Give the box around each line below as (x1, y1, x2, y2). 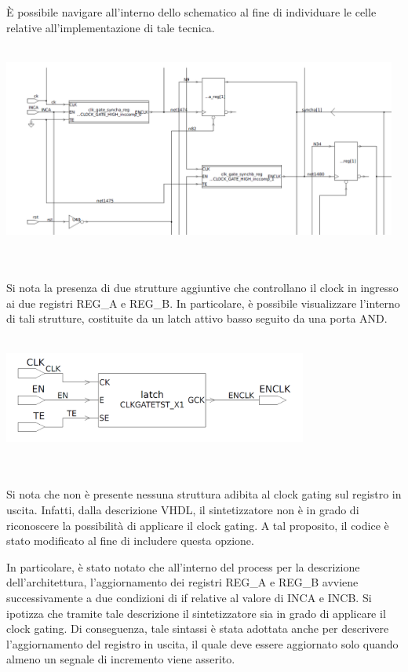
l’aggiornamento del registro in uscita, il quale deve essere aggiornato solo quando (6, 635, 399, 652)
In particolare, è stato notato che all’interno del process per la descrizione (6, 558, 360, 575)
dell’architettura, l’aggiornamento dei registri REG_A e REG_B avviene (6, 574, 359, 590)
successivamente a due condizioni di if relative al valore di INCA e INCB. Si (6, 589, 372, 605)
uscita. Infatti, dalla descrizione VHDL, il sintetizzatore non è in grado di (6, 501, 359, 517)
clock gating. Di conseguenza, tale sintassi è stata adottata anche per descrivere (6, 620, 389, 637)
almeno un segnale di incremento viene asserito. (6, 651, 235, 667)
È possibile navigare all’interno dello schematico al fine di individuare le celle (6, 4, 377, 20)
